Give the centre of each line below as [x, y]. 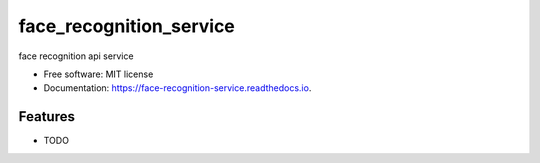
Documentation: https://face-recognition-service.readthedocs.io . [177, 88]
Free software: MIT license [98, 74]
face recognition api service [76, 56]
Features [46, 116]
